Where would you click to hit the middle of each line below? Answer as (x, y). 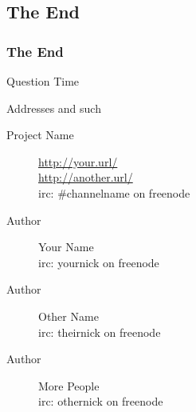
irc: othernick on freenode (101, 401)
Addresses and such (54, 108)
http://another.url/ (86, 177)
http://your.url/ (78, 161)
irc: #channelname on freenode (114, 192)
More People (69, 385)
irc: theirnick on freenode (100, 332)
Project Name (40, 135)
